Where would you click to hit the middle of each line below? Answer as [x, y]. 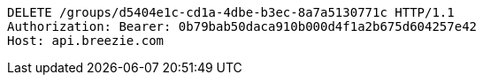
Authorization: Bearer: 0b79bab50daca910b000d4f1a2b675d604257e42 [242, 26]
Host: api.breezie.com [86, 41]
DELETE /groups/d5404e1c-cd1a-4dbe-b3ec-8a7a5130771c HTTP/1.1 [231, 12]
